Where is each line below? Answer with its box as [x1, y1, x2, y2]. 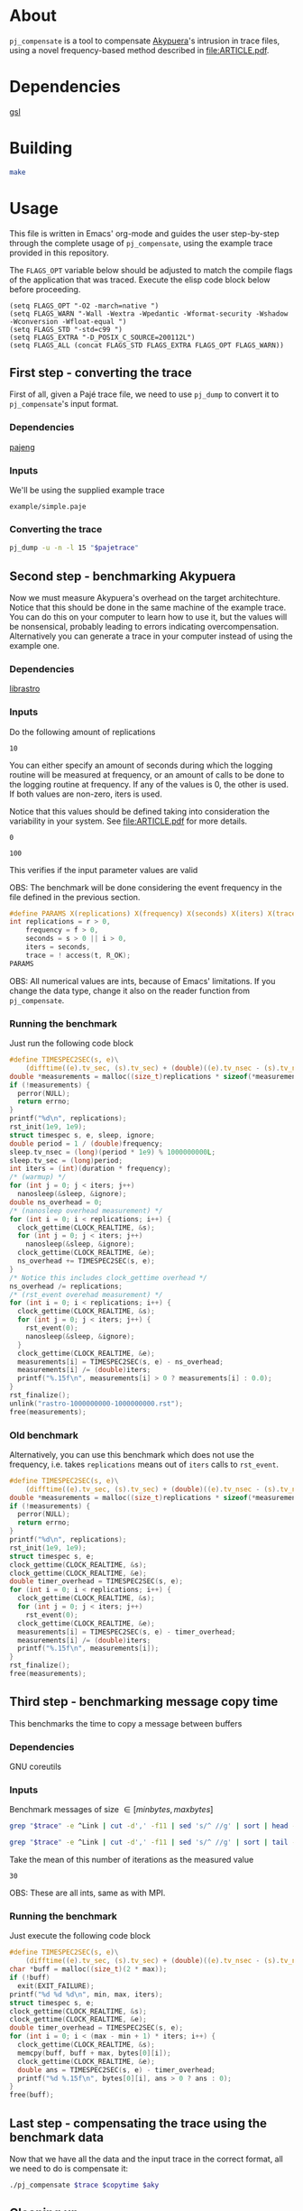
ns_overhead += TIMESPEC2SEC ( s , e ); [17, 1257, 155, 1266]
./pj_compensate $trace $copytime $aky [9, 2180, 160, 2189]
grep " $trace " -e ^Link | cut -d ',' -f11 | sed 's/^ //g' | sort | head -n [9, 1821, 300, 1831]
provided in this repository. [9, 247, 109, 258]
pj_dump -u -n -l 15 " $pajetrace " [9, 543, 140, 553]
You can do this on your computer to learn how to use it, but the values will [9, 612, 288, 622]
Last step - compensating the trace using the [9, 2115, 268, 2131]
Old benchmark [9, 1429, 79, 1442]
